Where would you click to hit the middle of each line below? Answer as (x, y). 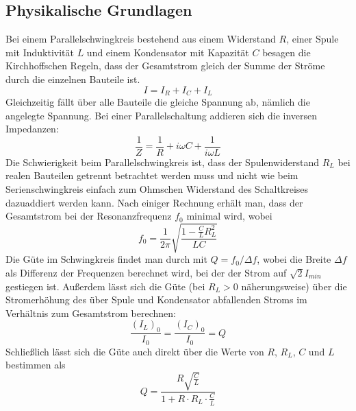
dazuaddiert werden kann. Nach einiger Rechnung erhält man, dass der (154, 202)
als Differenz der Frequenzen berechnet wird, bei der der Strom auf (146, 272)
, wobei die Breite (294, 259)
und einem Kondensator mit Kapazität (168, 52)
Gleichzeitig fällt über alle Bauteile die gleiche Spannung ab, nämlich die (158, 102)
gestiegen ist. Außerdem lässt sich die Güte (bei (105, 286)
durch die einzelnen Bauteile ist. (73, 79)
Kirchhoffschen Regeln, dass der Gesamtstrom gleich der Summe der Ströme (165, 66)
